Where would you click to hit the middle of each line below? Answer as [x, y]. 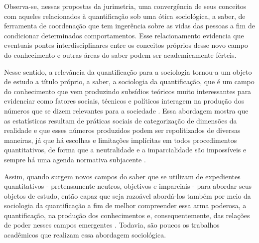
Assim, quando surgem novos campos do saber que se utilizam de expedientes [122, 176]
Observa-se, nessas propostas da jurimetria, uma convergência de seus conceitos [125, 6]
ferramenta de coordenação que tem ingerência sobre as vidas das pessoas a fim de [129, 26]
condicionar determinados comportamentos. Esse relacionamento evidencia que [124, 35]
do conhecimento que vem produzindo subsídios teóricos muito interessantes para [128, 91]
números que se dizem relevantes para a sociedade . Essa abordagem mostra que [126, 110]
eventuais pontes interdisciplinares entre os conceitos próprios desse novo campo [126, 45]
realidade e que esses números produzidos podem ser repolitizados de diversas [122, 130]
